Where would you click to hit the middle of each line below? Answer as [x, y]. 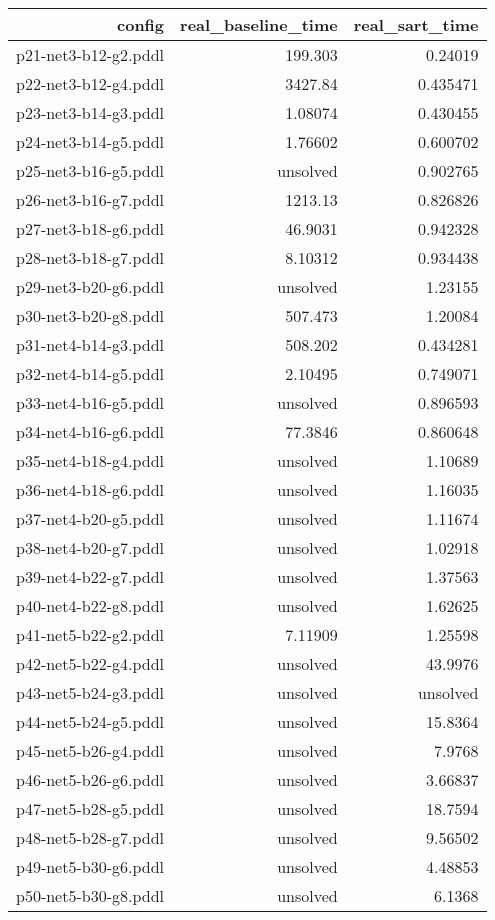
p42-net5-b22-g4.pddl [90, 663]
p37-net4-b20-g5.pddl [90, 518]
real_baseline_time [259, 24]
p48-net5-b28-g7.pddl [90, 837]
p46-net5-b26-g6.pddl [90, 779]
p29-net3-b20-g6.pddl [90, 286]
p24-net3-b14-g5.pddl [90, 141]
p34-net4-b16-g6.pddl [90, 431]
